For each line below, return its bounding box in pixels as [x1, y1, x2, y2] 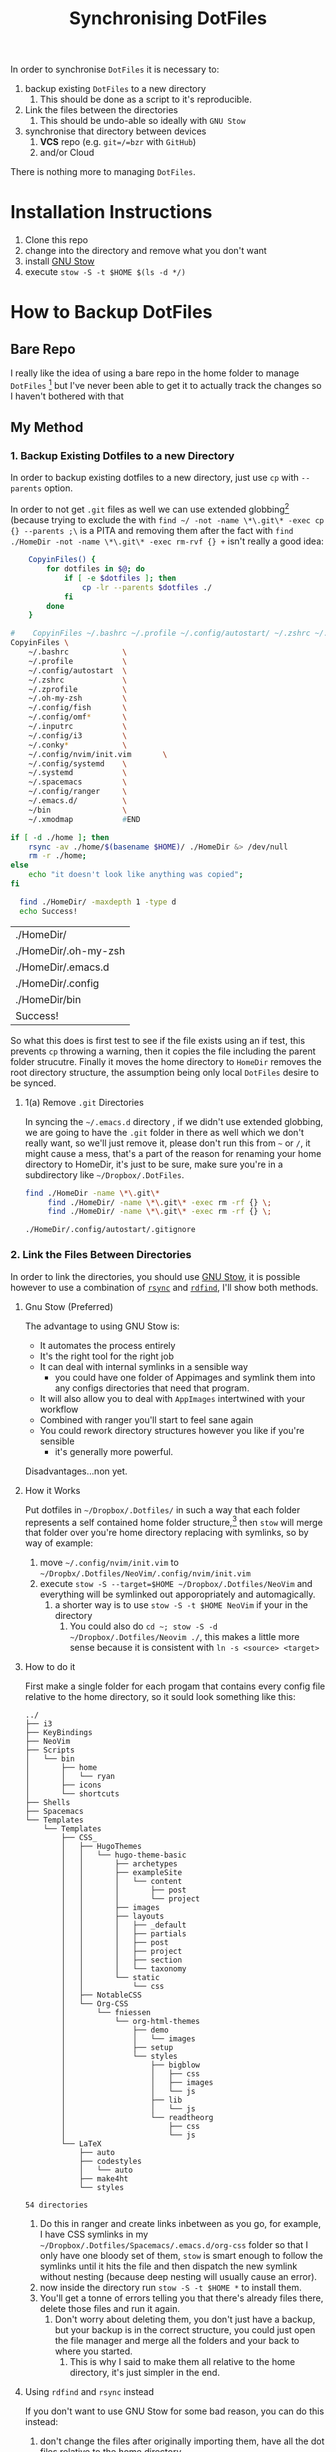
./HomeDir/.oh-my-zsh [15, 943, 126, 957]
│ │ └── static [61, 1973, 160, 1983]
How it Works [24, 1484, 81, 1496]
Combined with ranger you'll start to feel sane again [39, 1413, 254, 1426]
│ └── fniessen [61, 2008, 152, 2018]
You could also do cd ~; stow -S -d [69, 1620, 218, 1632]
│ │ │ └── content [61, 1877, 183, 1887]
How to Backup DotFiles [10, 301, 213, 324]
